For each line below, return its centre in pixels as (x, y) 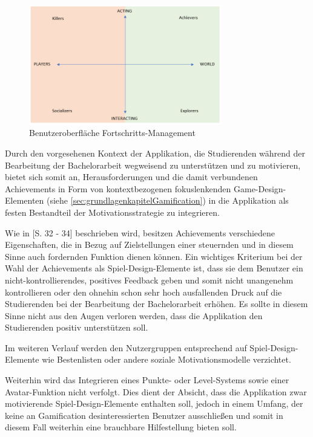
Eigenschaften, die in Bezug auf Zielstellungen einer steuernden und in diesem (149, 244)
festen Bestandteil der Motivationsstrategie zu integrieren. (112, 212)
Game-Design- (260, 188)
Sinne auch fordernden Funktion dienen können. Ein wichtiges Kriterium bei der (154, 256)
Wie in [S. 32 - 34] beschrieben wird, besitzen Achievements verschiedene (140, 232)
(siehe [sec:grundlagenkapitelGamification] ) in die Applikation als (168, 200)
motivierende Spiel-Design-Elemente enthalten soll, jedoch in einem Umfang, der (154, 403)
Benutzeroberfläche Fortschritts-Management (112, 133)
